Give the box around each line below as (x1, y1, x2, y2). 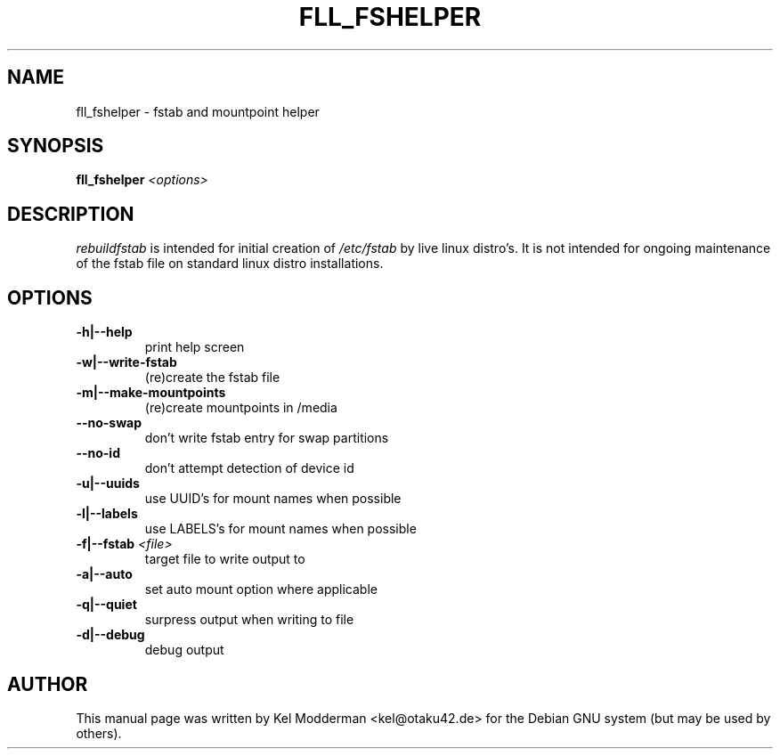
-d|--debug (76, 627, 145, 643)
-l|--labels (76, 506, 138, 522)
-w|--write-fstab (76, 354, 177, 370)
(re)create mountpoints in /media (144, 400, 337, 416)
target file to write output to (144, 551, 305, 567)
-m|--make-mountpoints (76, 385, 226, 401)
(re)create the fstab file (144, 370, 280, 386)
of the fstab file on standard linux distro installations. (76, 256, 384, 272)
